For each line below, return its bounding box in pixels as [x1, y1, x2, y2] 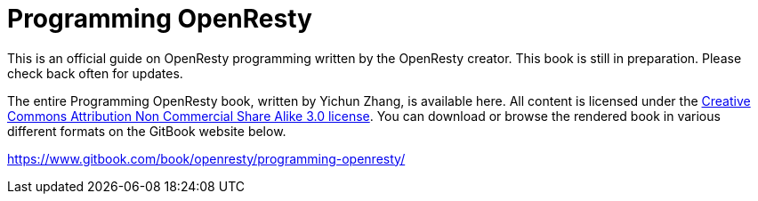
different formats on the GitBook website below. [7, 123, 286, 139]
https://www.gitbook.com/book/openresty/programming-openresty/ [7, 150, 406, 166]
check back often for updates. [7, 65, 183, 81]
